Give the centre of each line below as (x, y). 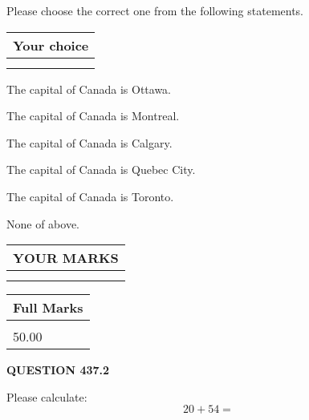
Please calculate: (47, 396)
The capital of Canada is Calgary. (89, 142)
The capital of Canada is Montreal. (93, 116)
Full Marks (48, 308)
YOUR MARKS (66, 258)
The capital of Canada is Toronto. (90, 196)
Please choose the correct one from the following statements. (155, 10)
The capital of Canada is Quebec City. (101, 170)
